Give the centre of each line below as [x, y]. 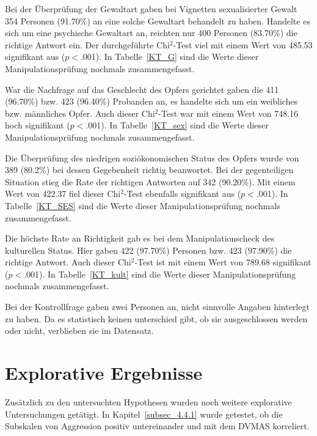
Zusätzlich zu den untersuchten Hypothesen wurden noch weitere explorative [148, 401]
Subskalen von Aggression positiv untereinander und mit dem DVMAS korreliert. [157, 426]
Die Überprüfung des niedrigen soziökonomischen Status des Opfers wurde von [152, 157]
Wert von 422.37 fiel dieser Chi [63, 194]
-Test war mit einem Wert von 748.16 [228, 113]
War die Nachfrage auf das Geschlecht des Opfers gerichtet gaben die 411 [142, 89]
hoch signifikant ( [38, 125]
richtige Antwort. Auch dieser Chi [68, 262]
